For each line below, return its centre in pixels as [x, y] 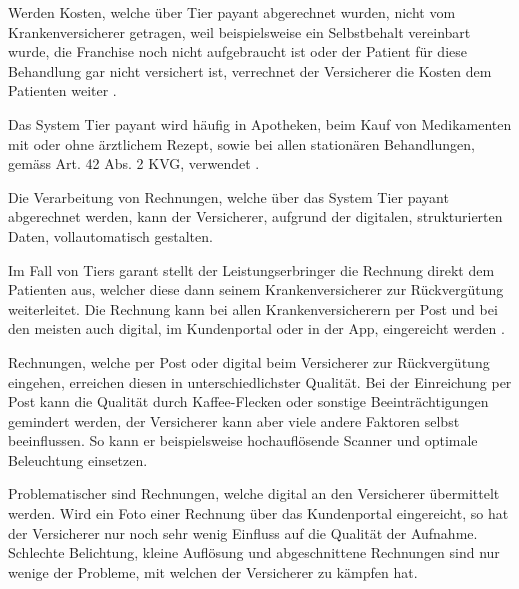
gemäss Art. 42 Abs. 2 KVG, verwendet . [134, 163]
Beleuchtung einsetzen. [78, 459]
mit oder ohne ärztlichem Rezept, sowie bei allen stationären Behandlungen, [241, 143]
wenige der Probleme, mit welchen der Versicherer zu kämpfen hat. [213, 571]
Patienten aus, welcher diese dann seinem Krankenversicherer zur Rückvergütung [256, 289]
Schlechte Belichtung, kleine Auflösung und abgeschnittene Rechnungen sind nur [254, 552]
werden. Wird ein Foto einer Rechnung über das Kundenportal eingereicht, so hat [258, 513]
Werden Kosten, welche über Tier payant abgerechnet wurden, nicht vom [232, 12]
